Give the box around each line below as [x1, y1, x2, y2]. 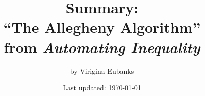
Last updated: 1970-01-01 [63, 82, 141, 93]
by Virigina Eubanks [70, 65, 134, 76]
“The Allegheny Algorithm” [3, 17, 201, 37]
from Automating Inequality [4, 36, 200, 57]
